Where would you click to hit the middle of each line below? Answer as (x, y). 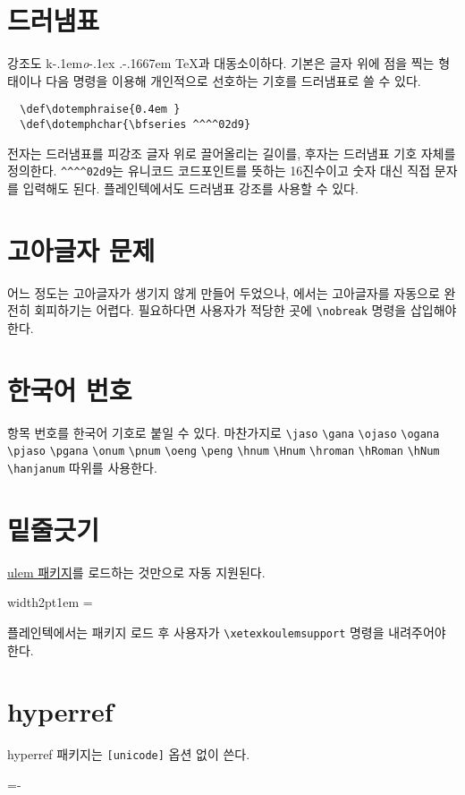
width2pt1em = (50, 602)
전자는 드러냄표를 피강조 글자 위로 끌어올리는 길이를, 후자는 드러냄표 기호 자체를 (232, 153)
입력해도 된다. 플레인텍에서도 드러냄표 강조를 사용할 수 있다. (190, 188)
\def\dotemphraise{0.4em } (100, 110)
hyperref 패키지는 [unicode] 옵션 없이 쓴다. (129, 754)
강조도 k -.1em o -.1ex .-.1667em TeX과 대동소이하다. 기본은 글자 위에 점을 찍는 (221, 63)
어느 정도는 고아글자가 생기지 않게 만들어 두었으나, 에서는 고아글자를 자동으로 (224, 292)
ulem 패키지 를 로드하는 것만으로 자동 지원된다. (136, 572)
